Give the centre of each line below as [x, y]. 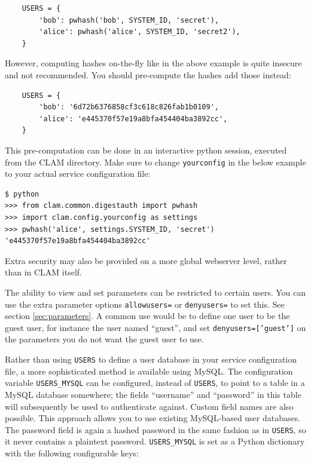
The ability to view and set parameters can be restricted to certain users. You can [155, 292]
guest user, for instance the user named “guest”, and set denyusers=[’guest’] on [155, 327]
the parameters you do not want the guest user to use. [104, 339]
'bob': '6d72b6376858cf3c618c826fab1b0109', [129, 107]
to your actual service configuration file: [78, 174]
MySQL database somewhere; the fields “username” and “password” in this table [153, 394]
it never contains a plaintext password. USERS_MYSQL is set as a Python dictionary [155, 441]
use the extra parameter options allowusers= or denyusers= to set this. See [145, 304]
